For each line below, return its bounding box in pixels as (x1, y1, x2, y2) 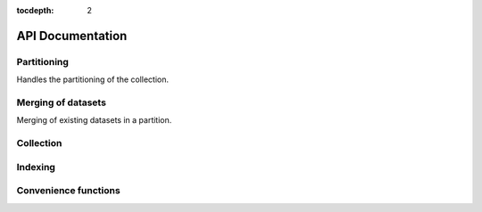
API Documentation (16, 28, 128, 44)
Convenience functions (16, 184, 120, 197)
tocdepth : (16, 5, 54, 15)
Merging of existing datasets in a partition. (16, 115, 172, 126)
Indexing (16, 160, 55, 173)
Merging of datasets (16, 96, 107, 109)
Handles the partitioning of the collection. (16, 74, 170, 85)
